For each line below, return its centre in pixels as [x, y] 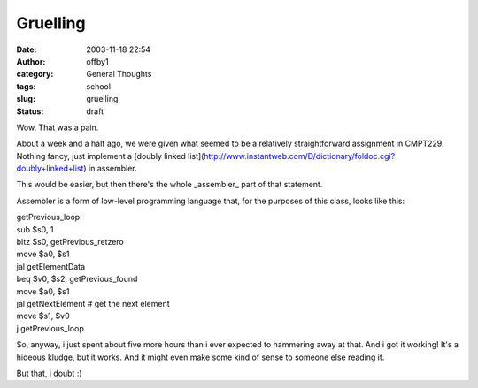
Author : [31, 61]
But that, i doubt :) [50, 373]
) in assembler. [110, 169]
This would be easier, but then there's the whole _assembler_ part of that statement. [170, 185]
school [98, 86]
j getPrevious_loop [50, 328]
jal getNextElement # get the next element [93, 303]
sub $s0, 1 [35, 229]
